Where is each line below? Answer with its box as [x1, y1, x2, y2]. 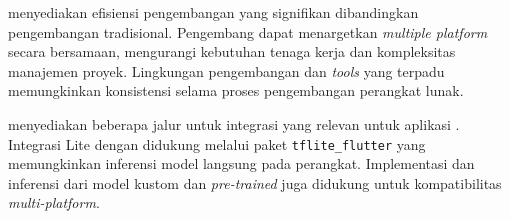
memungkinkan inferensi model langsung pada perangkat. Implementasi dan [8, 153, 475, 174]
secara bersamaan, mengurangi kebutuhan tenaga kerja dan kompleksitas [8, 41, 456, 62]
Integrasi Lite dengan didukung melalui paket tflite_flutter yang [8, 133, 426, 154]
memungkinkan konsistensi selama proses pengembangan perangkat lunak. [8, 80, 464, 101]
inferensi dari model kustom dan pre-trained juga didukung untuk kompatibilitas [8, 172, 502, 193]
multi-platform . [8, 192, 100, 213]
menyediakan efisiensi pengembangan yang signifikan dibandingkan [8, 2, 419, 22]
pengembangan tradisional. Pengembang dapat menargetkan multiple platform [8, 21, 488, 42]
